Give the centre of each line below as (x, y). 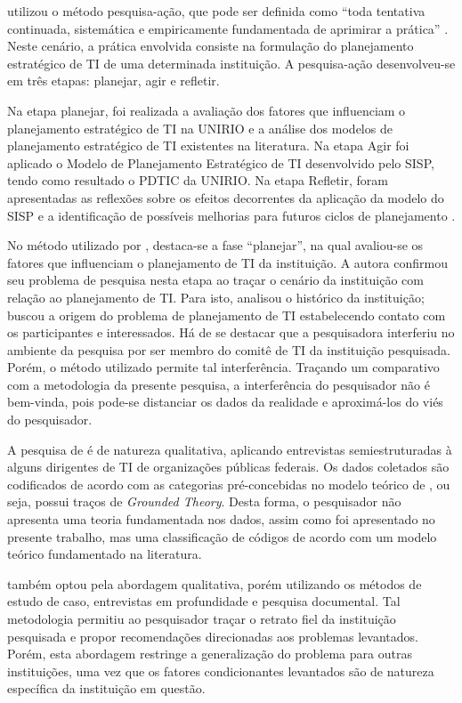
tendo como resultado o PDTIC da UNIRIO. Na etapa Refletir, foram (198, 180)
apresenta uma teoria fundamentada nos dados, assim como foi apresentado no (221, 519)
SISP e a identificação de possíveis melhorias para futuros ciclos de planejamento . (231, 215)
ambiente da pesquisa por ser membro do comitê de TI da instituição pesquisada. (229, 349)
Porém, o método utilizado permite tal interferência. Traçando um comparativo (223, 367)
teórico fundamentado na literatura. (105, 554)
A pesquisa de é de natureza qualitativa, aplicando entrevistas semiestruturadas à (230, 449)
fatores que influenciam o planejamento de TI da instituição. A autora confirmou (227, 262)
